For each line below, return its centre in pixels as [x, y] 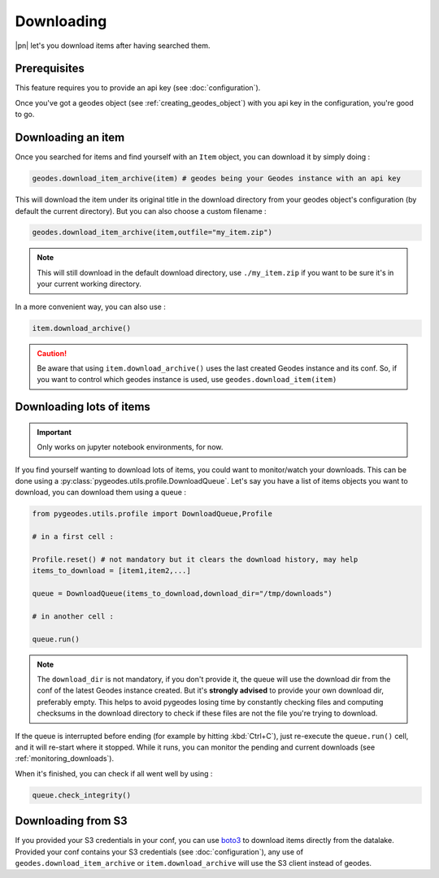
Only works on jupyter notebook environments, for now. [130, 447]
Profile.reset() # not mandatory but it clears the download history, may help [195, 559]
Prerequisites [50, 69]
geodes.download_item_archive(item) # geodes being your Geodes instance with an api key [217, 178]
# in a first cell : [73, 537]
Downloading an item [70, 138]
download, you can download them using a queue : [101, 493]
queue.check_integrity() [82, 795]
